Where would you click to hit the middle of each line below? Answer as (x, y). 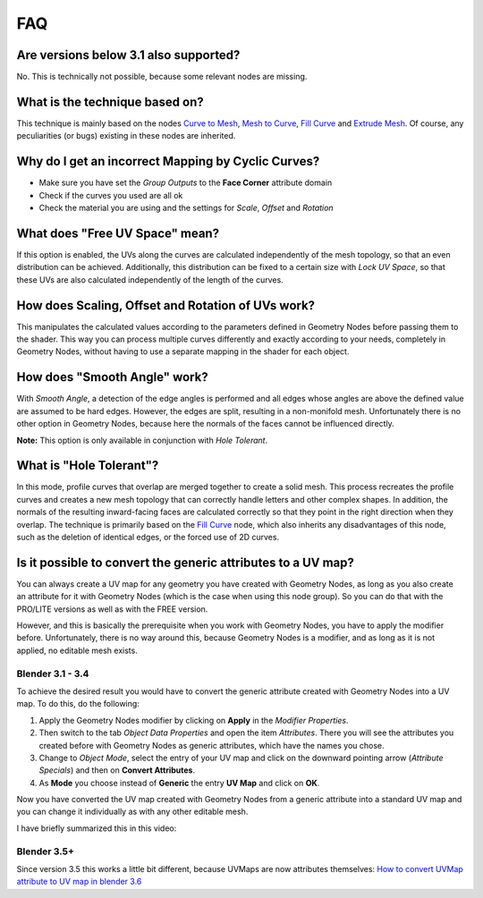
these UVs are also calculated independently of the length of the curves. (150, 280)
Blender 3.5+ (46, 851)
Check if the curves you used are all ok (111, 195)
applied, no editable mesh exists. (77, 650)
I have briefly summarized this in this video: (97, 828)
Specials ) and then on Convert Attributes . (117, 770)
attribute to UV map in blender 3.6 (79, 882)
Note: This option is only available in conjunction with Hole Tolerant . (142, 440)
